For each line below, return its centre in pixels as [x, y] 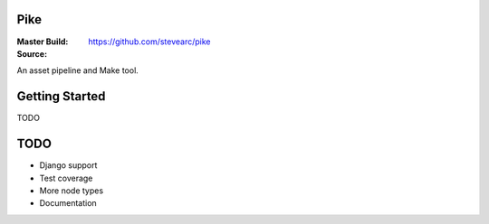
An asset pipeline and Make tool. [78, 70]
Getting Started [61, 96]
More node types [72, 191]
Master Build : [43, 42]
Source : [32, 53]
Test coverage [66, 178]
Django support [68, 165]
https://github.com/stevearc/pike [149, 42]
